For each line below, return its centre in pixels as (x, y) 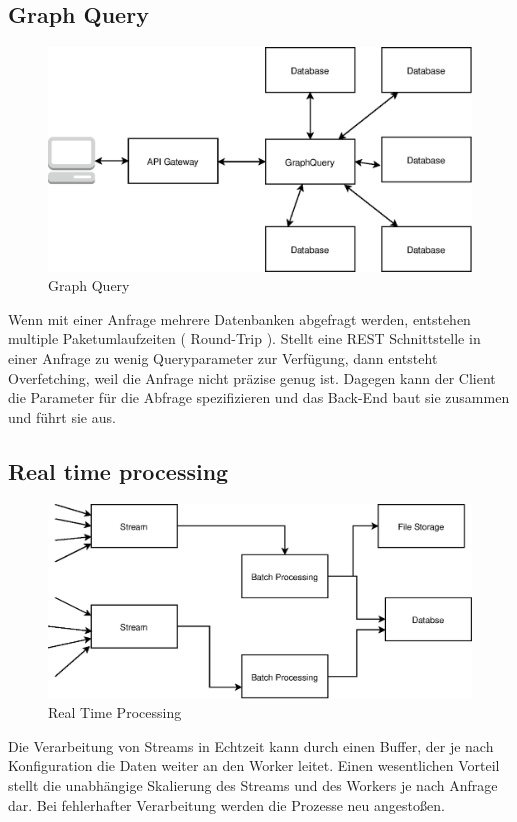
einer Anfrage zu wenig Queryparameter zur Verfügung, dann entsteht (223, 358)
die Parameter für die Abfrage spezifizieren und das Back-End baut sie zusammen (259, 397)
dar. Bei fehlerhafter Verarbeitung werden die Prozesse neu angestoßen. (226, 804)
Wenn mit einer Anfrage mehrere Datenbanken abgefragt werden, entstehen (239, 318)
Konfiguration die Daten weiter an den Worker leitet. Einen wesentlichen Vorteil (254, 765)
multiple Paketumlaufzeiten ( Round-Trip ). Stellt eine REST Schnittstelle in (244, 338)
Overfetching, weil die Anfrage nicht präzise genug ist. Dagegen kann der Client (252, 377)
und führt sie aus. (62, 416)
